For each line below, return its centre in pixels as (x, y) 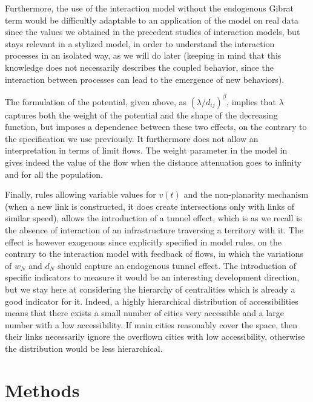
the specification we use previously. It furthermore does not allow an (132, 138)
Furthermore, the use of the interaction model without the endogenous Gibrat (150, 8)
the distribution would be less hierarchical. (84, 348)
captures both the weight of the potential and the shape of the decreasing (141, 115)
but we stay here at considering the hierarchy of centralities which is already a (150, 289)
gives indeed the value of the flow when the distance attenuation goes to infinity (153, 162)
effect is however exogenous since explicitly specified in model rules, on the (143, 242)
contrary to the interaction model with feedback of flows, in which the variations (154, 254)
